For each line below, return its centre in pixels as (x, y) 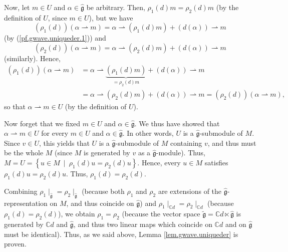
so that (15, 106)
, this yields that (64, 143)
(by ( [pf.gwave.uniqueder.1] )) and (55, 38)
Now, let (17, 7)
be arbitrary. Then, (116, 7)
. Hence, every (159, 162)
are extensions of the (190, 191)
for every (55, 133)
